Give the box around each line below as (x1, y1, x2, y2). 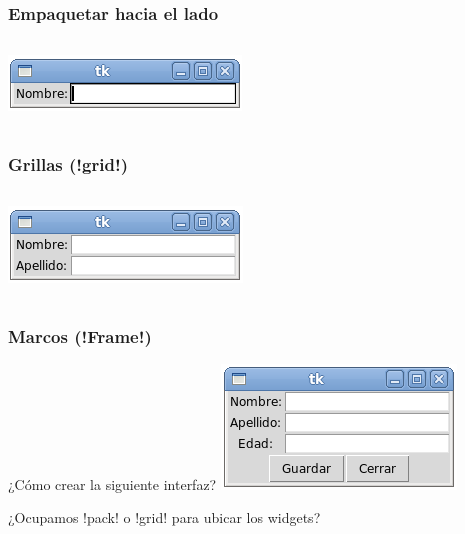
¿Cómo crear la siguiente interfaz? (8, 473, 217, 494)
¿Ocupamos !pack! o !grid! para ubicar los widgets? (8, 507, 321, 528)
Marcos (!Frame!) (8, 323, 152, 348)
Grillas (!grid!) (8, 151, 128, 176)
